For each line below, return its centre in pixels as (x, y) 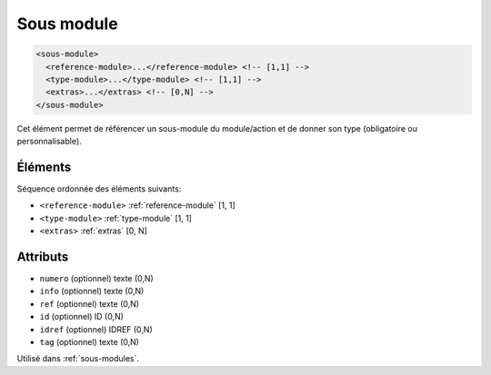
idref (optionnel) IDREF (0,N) (96, 329)
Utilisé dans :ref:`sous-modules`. (78, 359)
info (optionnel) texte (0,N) (92, 291)
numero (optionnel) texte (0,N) (96, 279)
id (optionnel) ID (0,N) (82, 317)
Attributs (43, 257)
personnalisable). (49, 142)
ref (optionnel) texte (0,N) (90, 303)
